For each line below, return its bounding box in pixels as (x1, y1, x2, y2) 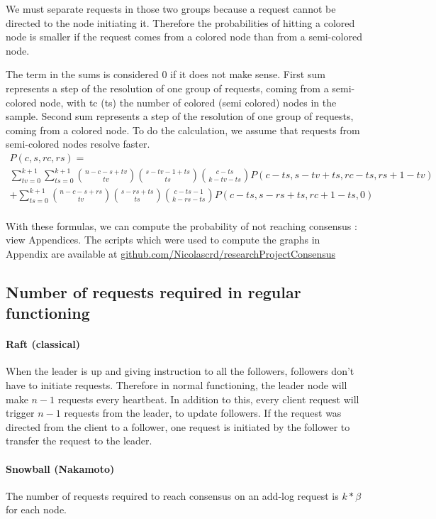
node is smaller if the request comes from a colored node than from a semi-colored (6, 29, 363, 44)
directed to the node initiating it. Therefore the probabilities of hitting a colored (6, 15, 355, 30)
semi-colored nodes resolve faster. (6, 136, 150, 151)
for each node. (6, 502, 67, 517)
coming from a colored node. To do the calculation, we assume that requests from (6, 122, 360, 137)
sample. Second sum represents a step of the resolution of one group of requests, (6, 109, 354, 124)
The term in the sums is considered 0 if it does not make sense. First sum (6, 67, 325, 82)
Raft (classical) (6, 337, 81, 351)
